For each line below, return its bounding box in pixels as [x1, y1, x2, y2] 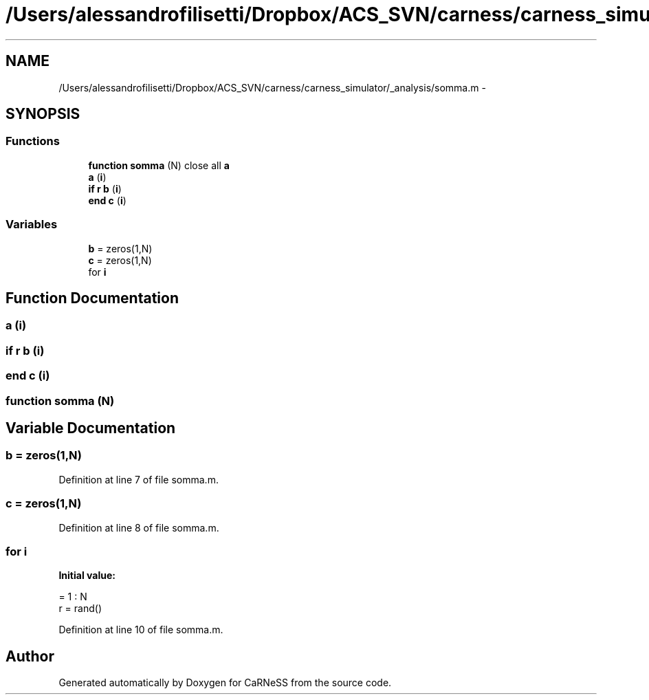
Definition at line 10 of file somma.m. [58, 624, 223, 636]
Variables [5, 217, 58, 232]
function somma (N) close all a [88, 159, 230, 171]
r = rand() [58, 602, 102, 615]
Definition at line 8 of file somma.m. [58, 521, 219, 534]
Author [5, 647, 54, 665]
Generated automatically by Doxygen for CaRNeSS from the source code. [58, 677, 392, 689]
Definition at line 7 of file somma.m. [58, 473, 219, 485]
